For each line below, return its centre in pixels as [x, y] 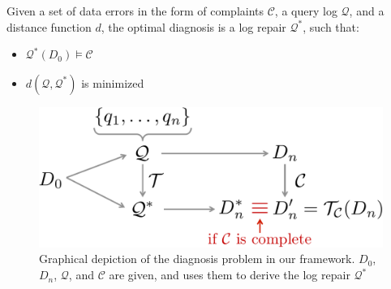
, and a [367, 11]
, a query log [306, 11]
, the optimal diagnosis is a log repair [193, 26]
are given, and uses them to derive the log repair [230, 275]
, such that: [331, 26]
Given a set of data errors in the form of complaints [135, 11]
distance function [49, 26]
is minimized [113, 82]
